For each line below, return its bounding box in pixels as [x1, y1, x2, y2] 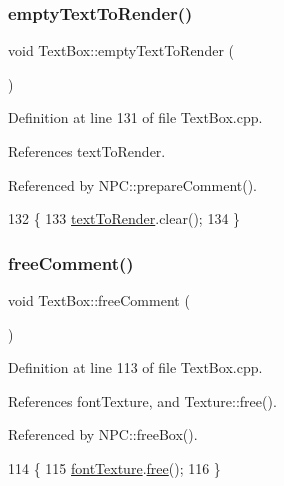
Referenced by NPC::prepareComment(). [8, 174, 258, 195]
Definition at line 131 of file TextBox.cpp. [8, 107, 263, 128]
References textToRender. [8, 141, 166, 161]
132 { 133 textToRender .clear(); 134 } [8, 208, 241, 229]
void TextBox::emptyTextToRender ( [8, 40, 234, 61]
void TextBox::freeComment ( [8, 290, 190, 310]
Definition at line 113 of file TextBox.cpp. [8, 357, 263, 378]
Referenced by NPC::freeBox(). [8, 424, 198, 445]
